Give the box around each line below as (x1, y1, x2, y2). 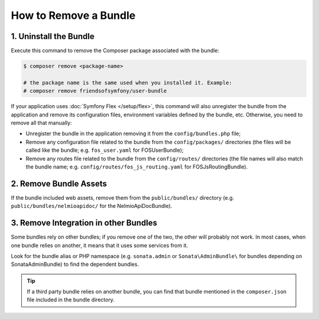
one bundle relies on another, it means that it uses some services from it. (11, 242, 188, 249)
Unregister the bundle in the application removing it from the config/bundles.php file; (25, 130, 241, 137)
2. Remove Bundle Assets (11, 178, 108, 188)
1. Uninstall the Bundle (11, 31, 95, 41)
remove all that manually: (11, 119, 72, 126)
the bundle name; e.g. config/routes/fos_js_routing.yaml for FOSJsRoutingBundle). (25, 163, 248, 170)
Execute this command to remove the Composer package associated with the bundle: (11, 47, 220, 54)
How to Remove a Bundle (11, 9, 136, 22)
